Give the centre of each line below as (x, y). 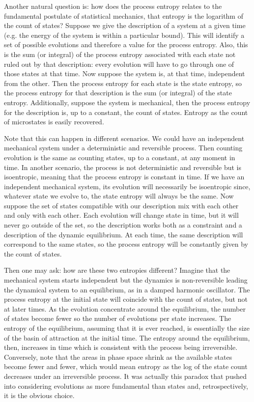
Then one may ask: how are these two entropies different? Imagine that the (117, 270)
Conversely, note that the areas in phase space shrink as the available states (118, 357)
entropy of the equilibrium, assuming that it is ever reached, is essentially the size (127, 328)
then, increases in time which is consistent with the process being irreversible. (121, 347)
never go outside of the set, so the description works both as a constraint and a (123, 225)
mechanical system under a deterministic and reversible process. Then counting (123, 148)
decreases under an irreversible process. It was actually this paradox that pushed (125, 376)
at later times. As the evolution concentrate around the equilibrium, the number (125, 308)
